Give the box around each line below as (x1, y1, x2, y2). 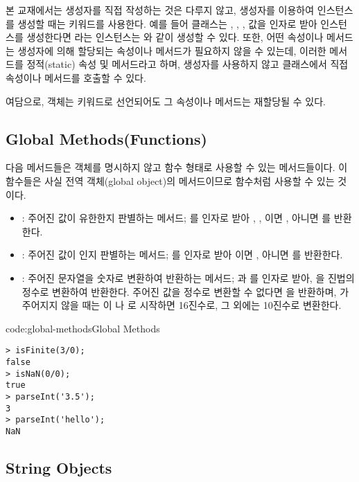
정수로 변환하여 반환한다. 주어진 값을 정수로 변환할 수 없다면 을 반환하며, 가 (21, 284, 349, 298)
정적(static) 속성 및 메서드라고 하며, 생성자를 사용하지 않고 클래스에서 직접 (26, 57, 349, 71)
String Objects (6, 456, 112, 478)
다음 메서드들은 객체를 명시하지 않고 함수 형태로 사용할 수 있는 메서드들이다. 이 (6, 160, 348, 175)
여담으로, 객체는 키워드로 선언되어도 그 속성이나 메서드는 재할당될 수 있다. (6, 93, 326, 108)
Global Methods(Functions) (6, 127, 207, 149)
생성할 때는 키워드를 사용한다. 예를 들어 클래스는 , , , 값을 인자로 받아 (17, 16, 317, 30)
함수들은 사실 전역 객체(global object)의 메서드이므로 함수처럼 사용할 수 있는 (6, 173, 335, 188)
